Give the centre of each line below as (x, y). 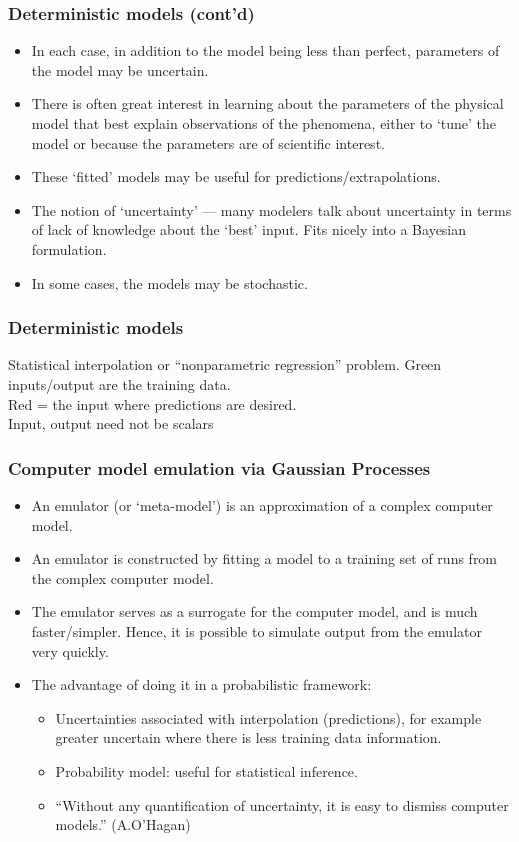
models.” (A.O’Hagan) (123, 824)
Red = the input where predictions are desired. (152, 403)
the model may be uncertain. (120, 69)
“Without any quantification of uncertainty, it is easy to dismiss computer (282, 804)
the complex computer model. (122, 577)
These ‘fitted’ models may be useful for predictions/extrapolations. (236, 176)
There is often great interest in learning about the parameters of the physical (267, 103)
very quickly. (70, 650)
